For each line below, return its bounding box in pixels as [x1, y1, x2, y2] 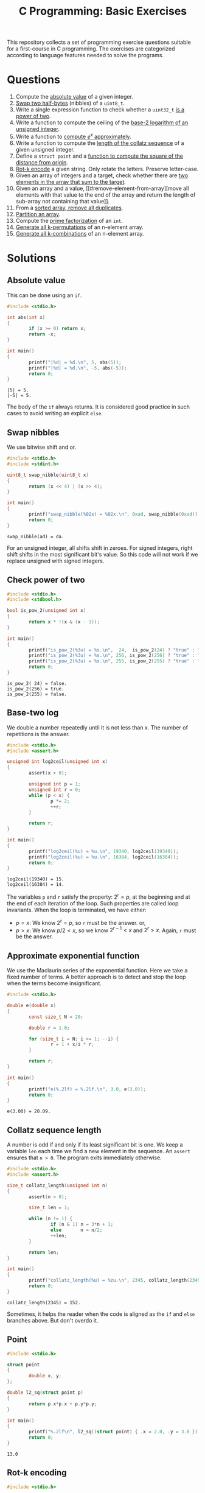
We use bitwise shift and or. [7, 443, 77, 451]
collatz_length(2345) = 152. [7, 1299, 81, 1305]
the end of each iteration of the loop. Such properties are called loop [7, 900, 179, 907]
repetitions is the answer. [7, 730, 70, 737]
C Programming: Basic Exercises [18, 4, 187, 18]
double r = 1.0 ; [29, 1025, 70, 1031]
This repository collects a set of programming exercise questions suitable [7, 38, 191, 46]
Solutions [7, 251, 57, 265]
